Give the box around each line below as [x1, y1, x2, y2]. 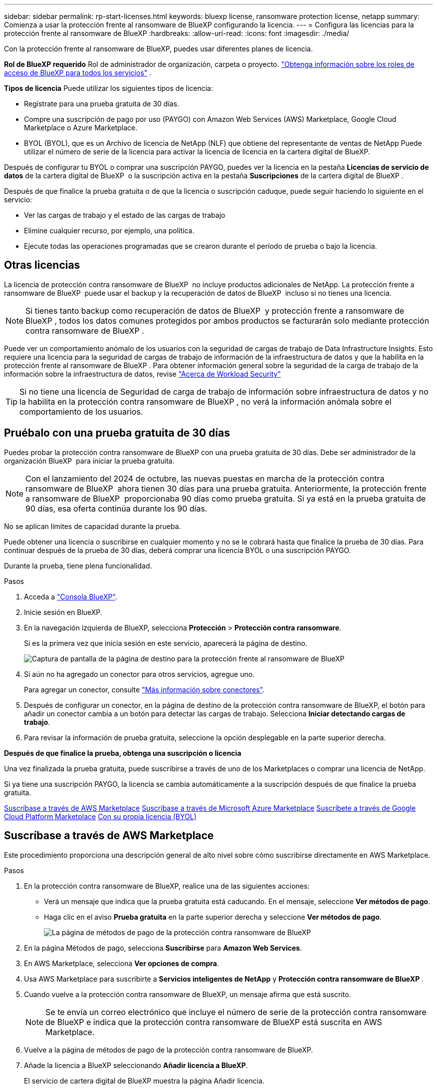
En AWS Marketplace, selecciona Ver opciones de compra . [24, 959, 219, 968]
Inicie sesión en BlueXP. [24, 607, 102, 616]
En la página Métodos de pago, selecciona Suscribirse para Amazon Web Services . [24, 943, 302, 952]
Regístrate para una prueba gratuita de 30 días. [24, 99, 180, 108]
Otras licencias [4, 259, 80, 272]
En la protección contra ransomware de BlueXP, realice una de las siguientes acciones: [24, 881, 310, 890]
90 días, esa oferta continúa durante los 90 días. [25, 503, 208, 514]
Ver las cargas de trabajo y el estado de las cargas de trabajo [24, 211, 225, 219]
